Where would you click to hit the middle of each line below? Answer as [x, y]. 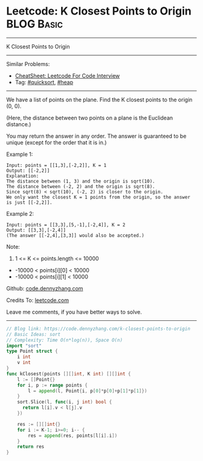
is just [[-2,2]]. [29, 202]
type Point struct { [32, 351]
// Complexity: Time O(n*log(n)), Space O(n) [64, 340]
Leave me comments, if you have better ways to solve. [74, 312]
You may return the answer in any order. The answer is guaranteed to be [96, 136]
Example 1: [20, 154]
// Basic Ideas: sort [34, 334]
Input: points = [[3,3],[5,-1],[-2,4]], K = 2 [66, 225]
